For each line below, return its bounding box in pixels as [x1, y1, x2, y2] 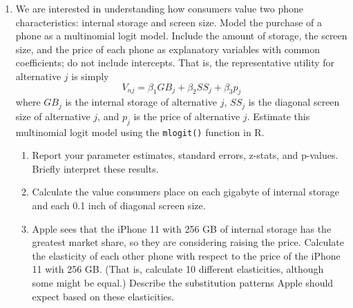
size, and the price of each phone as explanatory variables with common [15, 41, 320, 56]
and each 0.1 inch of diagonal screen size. [32, 198, 206, 213]
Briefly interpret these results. [32, 161, 159, 175]
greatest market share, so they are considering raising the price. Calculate [32, 235, 344, 249]
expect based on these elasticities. [32, 289, 175, 303]
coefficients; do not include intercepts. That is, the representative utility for [15, 55, 335, 70]
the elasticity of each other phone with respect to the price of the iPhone [32, 248, 341, 262]
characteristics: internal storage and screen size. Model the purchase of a [15, 15, 323, 29]
